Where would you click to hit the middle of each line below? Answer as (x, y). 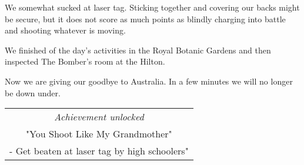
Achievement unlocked (99, 117)
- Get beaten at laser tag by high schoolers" (99, 151)
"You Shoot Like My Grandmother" (99, 134)
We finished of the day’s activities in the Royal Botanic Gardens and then (138, 50)
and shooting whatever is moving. (65, 30)
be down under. (33, 92)
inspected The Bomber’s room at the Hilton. (85, 61)
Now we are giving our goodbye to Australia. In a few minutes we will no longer (149, 81)
